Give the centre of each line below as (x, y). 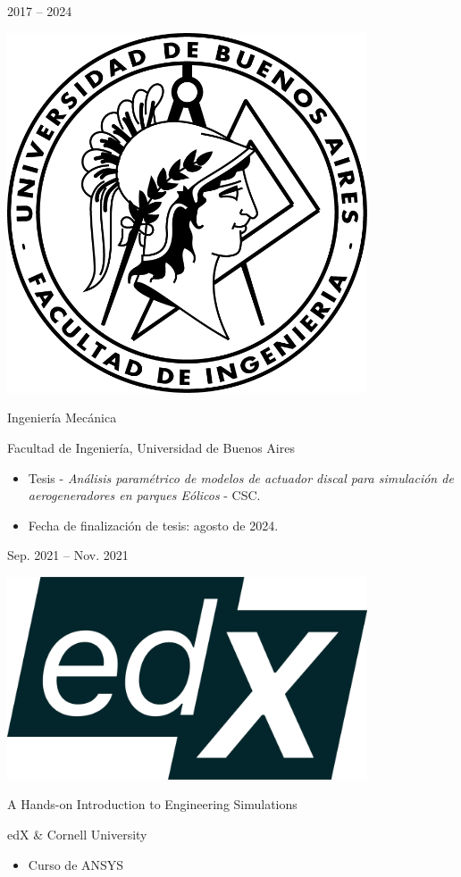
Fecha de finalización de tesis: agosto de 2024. (153, 525)
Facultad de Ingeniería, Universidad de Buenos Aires (151, 447)
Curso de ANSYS (76, 864)
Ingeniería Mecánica (62, 418)
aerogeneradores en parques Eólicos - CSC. (144, 495)
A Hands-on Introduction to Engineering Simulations (152, 804)
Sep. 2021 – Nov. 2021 (68, 555)
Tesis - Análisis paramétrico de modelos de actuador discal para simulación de (241, 477)
